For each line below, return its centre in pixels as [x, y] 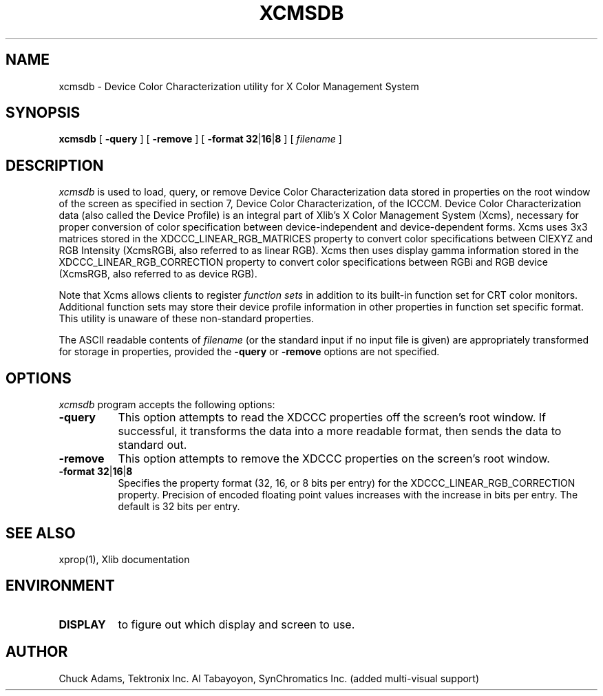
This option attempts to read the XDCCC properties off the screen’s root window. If [332, 418]
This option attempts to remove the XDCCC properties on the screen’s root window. [334, 459]
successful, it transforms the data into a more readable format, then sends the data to [340, 431]
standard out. [152, 445]
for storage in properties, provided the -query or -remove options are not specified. [249, 352]
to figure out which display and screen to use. [236, 624]
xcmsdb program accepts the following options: [167, 405]
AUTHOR [37, 652]
